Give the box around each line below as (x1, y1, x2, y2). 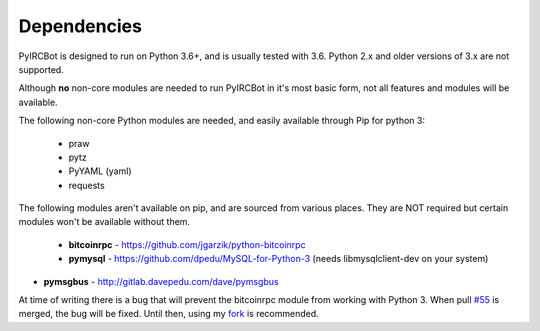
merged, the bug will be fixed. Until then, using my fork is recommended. (18, 308, 319, 320)
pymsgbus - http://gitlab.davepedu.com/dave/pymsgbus (43, 275, 279, 287)
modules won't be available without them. (18, 216, 190, 228)
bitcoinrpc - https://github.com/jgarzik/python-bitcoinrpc (68, 238, 306, 250)
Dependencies (18, 15, 142, 37)
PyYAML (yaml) (68, 165, 132, 177)
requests (68, 179, 105, 191)
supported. (18, 63, 64, 75)
